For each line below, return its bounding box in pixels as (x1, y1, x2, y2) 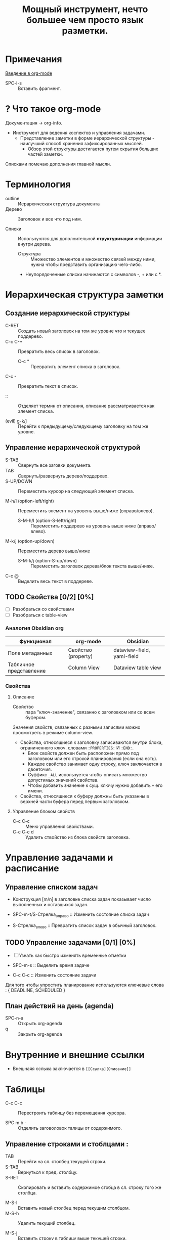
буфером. (25, 715, 47, 721)
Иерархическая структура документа (18, 201, 100, 207)
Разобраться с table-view (12, 612, 68, 618)
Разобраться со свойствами (12, 606, 74, 612)
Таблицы (5, 1083, 46, 1095)
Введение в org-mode (5, 70, 53, 76)
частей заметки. (27, 151, 63, 157)
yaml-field (113, 652, 139, 659)
